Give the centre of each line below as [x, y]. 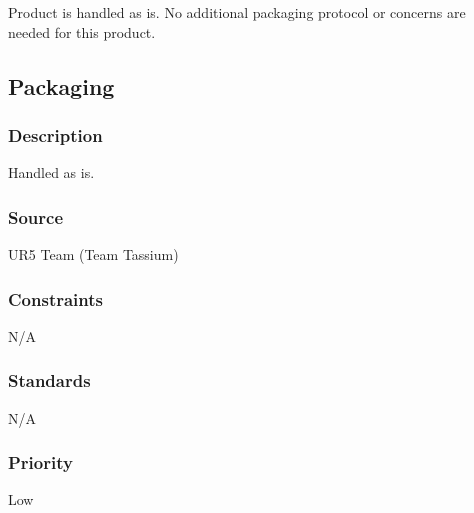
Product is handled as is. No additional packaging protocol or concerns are [237, 12]
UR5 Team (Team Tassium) [93, 254]
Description [55, 134]
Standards [49, 380]
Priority [40, 462]
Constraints [55, 298]
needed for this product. [82, 31]
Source [36, 216]
